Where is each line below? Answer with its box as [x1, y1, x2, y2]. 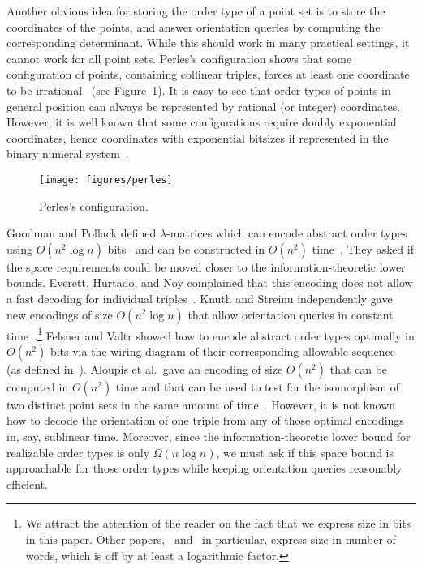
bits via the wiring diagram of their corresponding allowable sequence [50, 342, 396, 359]
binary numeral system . [6, 145, 129, 162]
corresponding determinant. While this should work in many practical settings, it [6, 34, 410, 51]
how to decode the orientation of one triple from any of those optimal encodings [6, 412, 404, 429]
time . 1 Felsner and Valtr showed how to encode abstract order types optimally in [6, 324, 415, 344]
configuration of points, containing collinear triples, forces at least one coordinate [6, 66, 410, 83]
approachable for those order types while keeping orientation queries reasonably [6, 460, 403, 477]
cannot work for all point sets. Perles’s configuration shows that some [6, 49, 352, 66]
